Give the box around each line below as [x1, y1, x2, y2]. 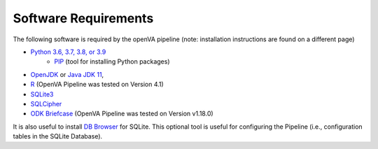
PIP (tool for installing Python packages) [54, 57, 170, 66]
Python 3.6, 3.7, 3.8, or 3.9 [30, 48, 106, 56]
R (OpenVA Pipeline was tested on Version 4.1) [30, 80, 164, 89]
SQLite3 [30, 90, 54, 98]
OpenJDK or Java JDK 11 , [30, 70, 104, 78]
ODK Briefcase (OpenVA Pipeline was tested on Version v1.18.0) [30, 109, 213, 118]
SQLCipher [30, 99, 62, 108]
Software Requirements [13, 10, 154, 26]
